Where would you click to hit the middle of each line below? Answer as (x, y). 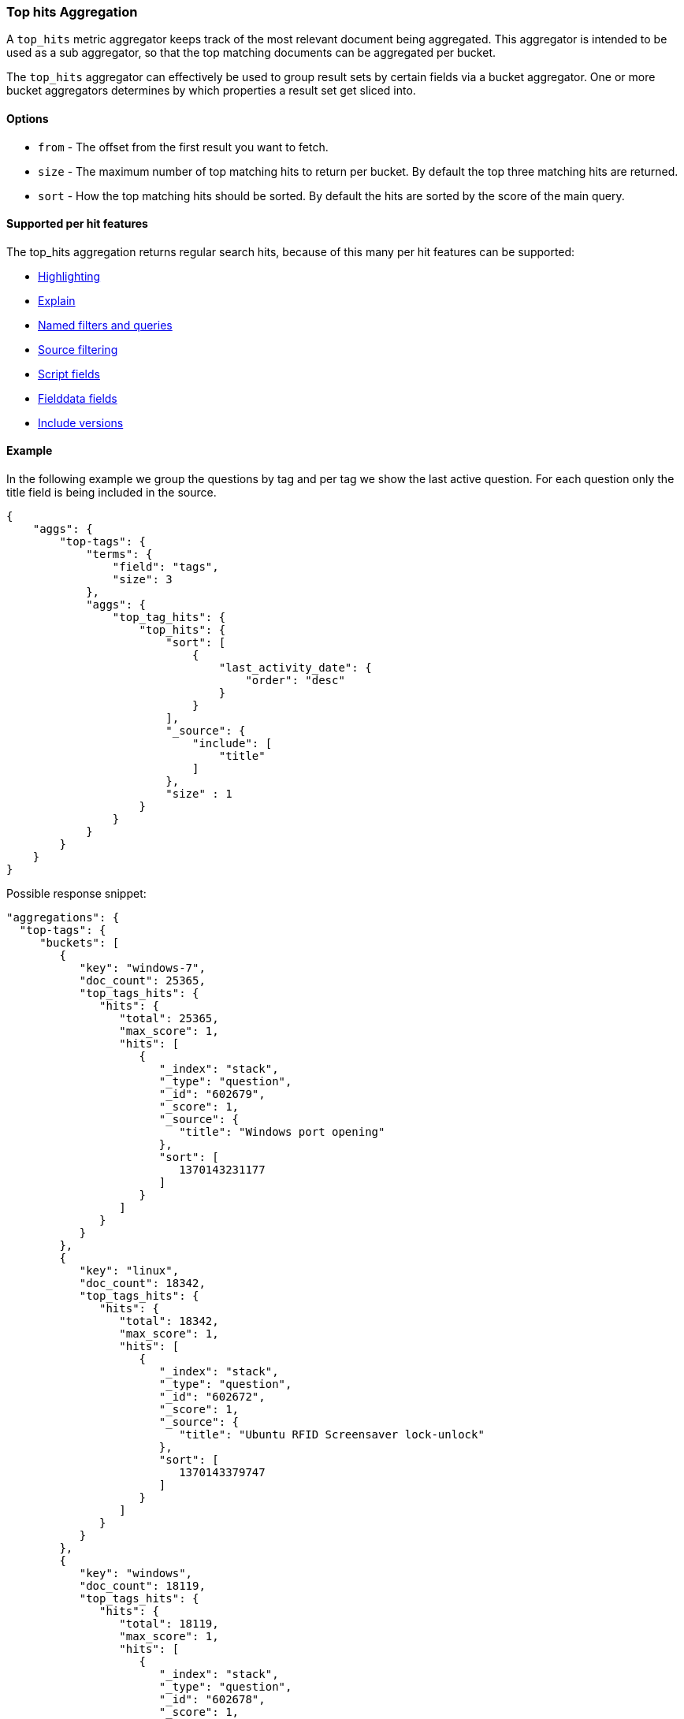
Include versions (81, 422)
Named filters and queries (105, 325)
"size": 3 (142, 580)
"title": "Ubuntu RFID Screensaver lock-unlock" (332, 1435)
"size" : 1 (199, 794)
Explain (57, 300)
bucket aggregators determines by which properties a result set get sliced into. (211, 91)
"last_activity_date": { (295, 668)
